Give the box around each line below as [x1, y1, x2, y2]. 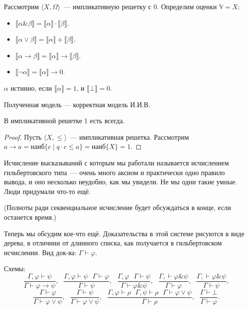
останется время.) [4, 211, 56, 222]
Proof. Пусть [4, 131, 42, 142]
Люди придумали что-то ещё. [4, 186, 91, 196]
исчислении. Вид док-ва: [4, 247, 77, 257]
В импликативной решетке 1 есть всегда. [4, 115, 125, 126]
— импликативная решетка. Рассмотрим [70, 131, 189, 142]
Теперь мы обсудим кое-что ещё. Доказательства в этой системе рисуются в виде [4, 228, 245, 238]
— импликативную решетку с [63, 1, 152, 11]
